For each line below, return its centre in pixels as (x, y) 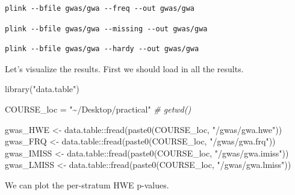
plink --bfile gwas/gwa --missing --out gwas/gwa (106, 29)
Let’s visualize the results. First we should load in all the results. (124, 68)
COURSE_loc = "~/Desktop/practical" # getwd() (98, 109)
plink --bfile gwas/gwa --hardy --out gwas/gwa (102, 49)
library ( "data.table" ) (42, 89)
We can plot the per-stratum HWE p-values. (87, 184)
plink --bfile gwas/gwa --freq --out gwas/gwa (100, 8)
